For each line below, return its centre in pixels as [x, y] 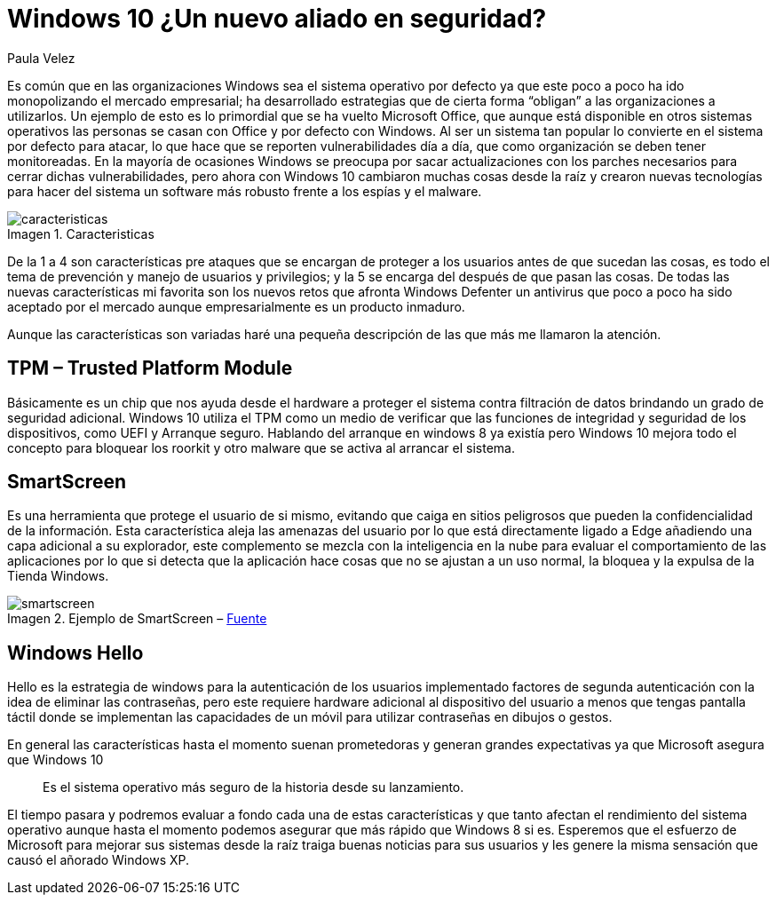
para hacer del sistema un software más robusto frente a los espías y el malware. [245, 191]
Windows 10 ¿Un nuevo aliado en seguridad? [277, 19]
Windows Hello [75, 653]
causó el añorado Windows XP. [99, 860]
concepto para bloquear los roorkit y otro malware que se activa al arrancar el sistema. [261, 447]
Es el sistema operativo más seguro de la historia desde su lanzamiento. [253, 787]
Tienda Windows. [58, 576]
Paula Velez [41, 58]
